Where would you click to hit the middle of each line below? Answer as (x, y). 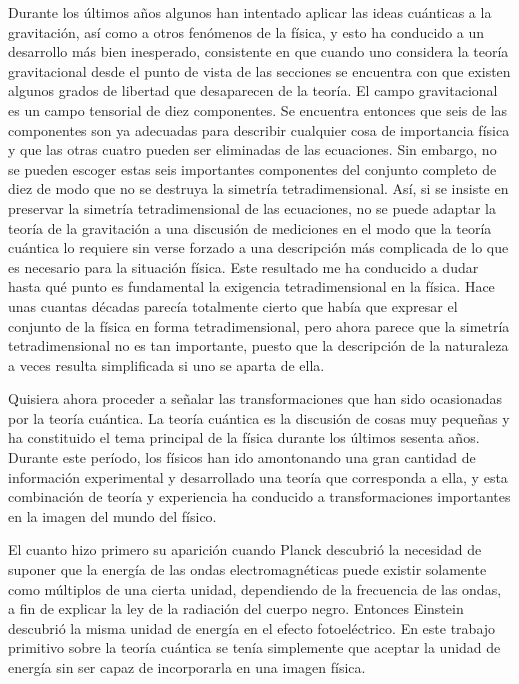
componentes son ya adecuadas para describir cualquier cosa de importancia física (259, 129)
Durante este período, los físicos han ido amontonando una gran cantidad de (242, 457)
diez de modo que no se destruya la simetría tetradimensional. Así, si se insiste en (258, 188)
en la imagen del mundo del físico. (112, 515)
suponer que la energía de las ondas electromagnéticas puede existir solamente (247, 569)
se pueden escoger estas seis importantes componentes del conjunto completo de (252, 168)
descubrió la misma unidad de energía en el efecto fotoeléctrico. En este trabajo (252, 627)
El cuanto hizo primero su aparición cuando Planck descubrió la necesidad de (245, 549)
